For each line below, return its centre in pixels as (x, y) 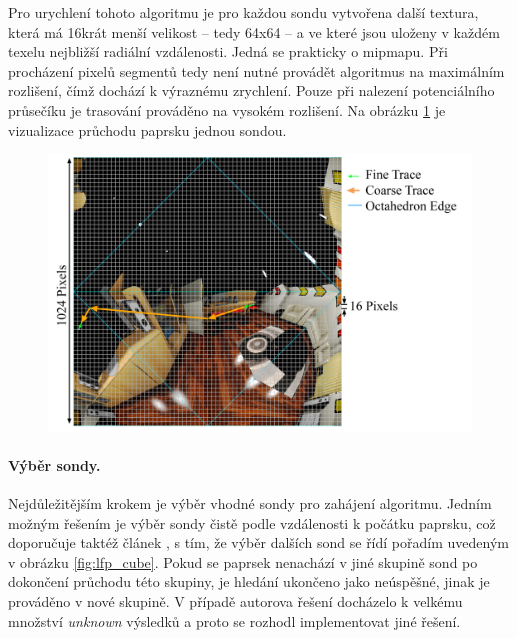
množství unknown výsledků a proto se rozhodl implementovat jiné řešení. (234, 620)
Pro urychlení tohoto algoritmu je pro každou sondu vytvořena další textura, (243, 12)
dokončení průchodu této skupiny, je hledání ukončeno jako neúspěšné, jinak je (249, 581)
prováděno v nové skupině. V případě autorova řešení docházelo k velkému (235, 600)
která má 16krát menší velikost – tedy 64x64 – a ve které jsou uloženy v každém (254, 31)
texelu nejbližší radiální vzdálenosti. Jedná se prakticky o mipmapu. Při (228, 51)
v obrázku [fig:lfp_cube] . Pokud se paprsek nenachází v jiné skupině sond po (243, 561)
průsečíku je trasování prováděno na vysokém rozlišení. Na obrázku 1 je (227, 109)
